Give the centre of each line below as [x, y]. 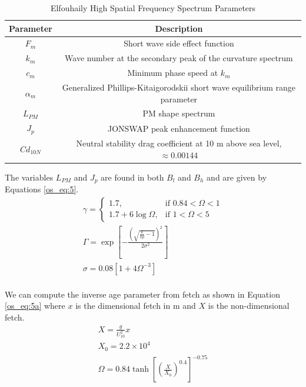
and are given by [237, 177]
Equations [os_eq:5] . [42, 189]
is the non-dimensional [249, 306]
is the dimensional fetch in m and [136, 306]
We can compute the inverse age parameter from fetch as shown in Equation [142, 294]
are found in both [132, 177]
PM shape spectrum [179, 113]
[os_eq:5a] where [35, 306]
